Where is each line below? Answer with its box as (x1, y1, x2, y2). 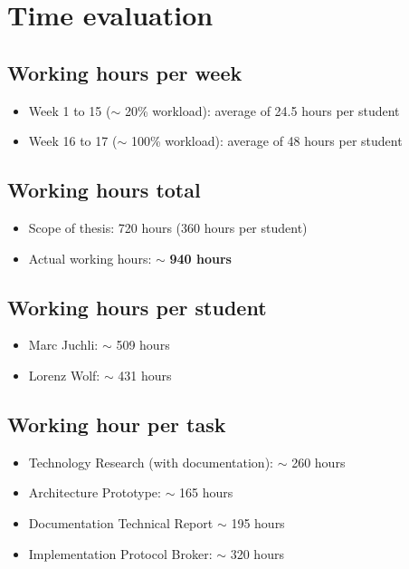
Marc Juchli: (28, 335, 99, 354)
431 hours (118, 365, 172, 384)
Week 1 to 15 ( (28, 101, 111, 120)
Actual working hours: (28, 248, 152, 267)
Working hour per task (7, 410, 226, 438)
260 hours (291, 452, 346, 471)
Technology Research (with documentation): (28, 452, 273, 471)
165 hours (179, 483, 233, 502)
